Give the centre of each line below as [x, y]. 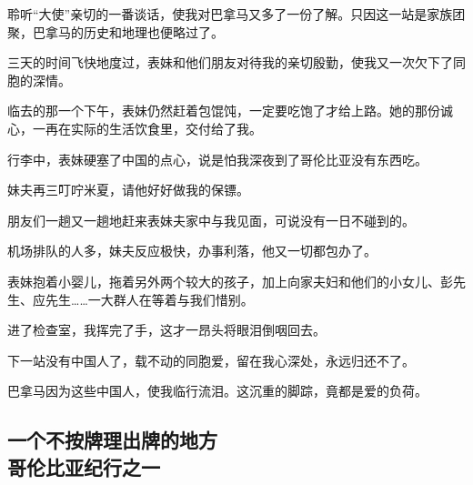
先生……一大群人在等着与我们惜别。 [149, 299]
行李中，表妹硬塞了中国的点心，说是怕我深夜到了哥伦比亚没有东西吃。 [217, 159]
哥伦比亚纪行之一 [84, 466]
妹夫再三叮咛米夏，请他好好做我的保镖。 [128, 190]
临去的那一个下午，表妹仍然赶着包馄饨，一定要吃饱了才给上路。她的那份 [224, 111]
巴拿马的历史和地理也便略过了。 [128, 31]
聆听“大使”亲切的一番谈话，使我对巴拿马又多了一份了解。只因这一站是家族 [230, 14]
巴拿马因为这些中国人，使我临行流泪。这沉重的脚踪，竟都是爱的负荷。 [217, 391]
